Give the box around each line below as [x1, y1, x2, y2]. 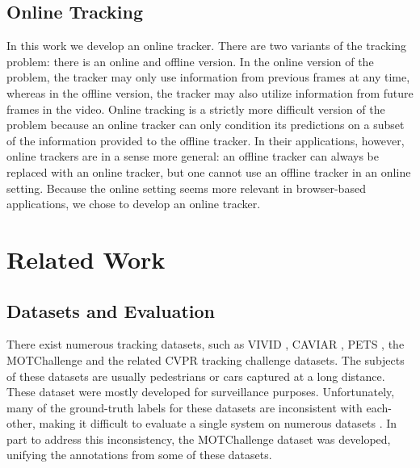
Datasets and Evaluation [6, 298, 216, 323]
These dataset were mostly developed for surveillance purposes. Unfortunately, [6, 383, 395, 400]
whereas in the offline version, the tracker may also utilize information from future [6, 84, 414, 101]
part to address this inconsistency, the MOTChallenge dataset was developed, [6, 430, 391, 447]
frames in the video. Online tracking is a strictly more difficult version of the [6, 100, 385, 117]
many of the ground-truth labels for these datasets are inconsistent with [6, 399, 363, 416]
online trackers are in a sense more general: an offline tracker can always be [6, 148, 379, 165]
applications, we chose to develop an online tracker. [6, 195, 261, 212]
